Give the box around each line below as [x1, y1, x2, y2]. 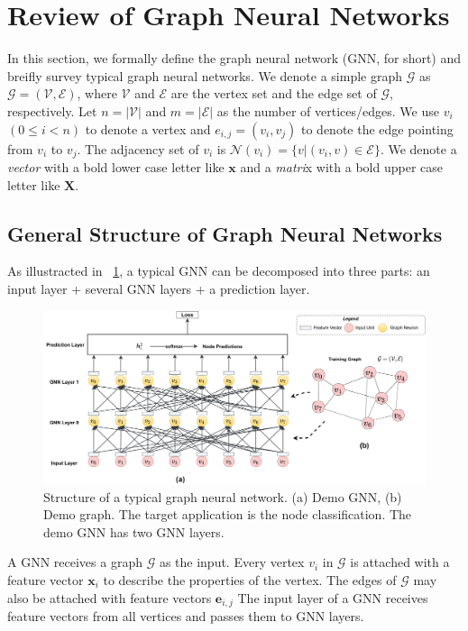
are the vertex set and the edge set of [170, 84, 377, 103]
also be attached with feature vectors [7, 588, 212, 607]
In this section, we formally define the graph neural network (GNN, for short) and [7, 49, 462, 68]
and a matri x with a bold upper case [240, 157, 443, 176]
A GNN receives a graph [7, 553, 142, 572]
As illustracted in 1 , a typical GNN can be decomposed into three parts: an [7, 261, 430, 280]
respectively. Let [7, 101, 97, 120]
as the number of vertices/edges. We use [216, 101, 439, 120]
